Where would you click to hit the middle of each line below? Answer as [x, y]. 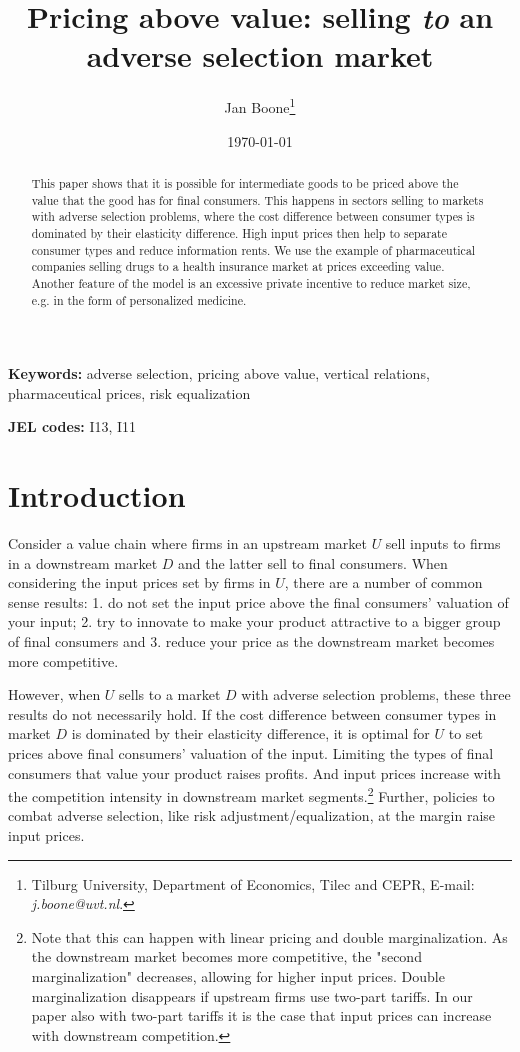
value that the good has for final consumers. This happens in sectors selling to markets [257, 199]
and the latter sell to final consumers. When [313, 562]
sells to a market [170, 694]
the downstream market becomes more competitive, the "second [226, 956]
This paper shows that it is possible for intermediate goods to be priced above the [245, 182]
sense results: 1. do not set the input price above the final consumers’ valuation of [258, 601]
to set [466, 733]
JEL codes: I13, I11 [72, 426]
